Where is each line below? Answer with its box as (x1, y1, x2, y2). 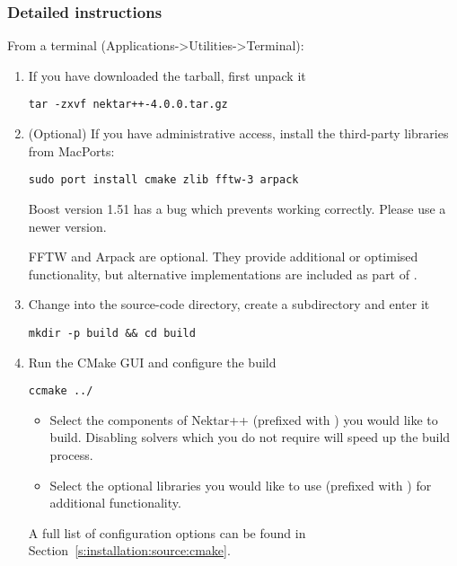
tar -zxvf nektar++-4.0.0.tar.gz (28, 98, 228, 111)
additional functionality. (49, 493, 181, 512)
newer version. (28, 217, 107, 235)
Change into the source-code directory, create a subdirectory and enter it (28, 295, 430, 314)
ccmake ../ (28, 385, 93, 398)
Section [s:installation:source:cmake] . (28, 541, 231, 560)
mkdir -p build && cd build (28, 326, 196, 340)
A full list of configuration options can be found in (28, 523, 306, 542)
